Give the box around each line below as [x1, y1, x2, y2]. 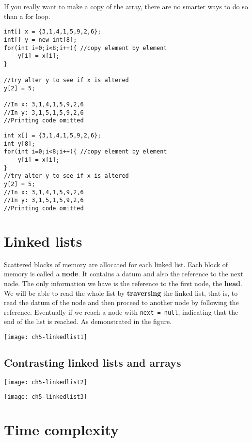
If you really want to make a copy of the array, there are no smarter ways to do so [4, 1, 248, 11]
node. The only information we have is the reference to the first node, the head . [4, 278, 242, 288]
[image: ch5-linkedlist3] [4, 393, 87, 401]
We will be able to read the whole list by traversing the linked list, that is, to [4, 288, 238, 298]
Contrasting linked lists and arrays [4, 355, 181, 370]
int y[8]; [4, 140, 35, 147]
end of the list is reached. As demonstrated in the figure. [4, 316, 172, 326]
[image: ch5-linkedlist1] [4, 333, 87, 340]
